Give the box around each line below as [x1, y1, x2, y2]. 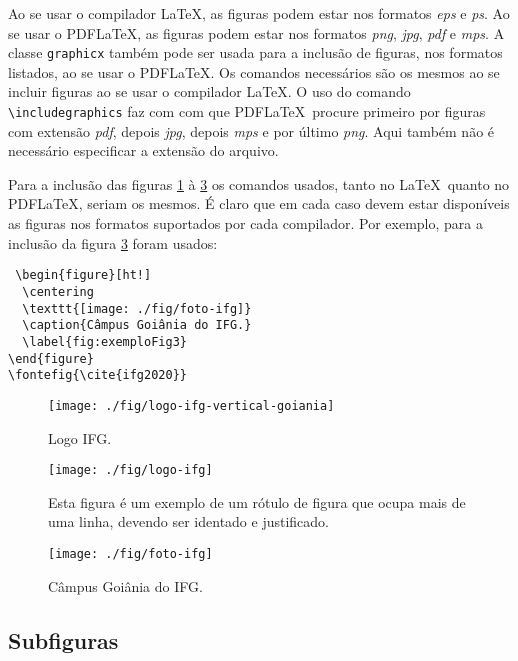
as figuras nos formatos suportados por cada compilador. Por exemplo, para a [8, 213, 484, 234]
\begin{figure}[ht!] [15, 268, 152, 283]
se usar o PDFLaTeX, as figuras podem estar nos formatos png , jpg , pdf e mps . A [8, 22, 505, 43]
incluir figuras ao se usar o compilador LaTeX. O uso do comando [8, 81, 411, 102]
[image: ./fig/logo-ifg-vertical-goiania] [48, 398, 335, 413]
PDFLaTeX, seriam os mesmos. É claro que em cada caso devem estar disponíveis [8, 193, 510, 214]
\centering [22, 284, 94, 299]
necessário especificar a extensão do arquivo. [8, 140, 279, 161]
